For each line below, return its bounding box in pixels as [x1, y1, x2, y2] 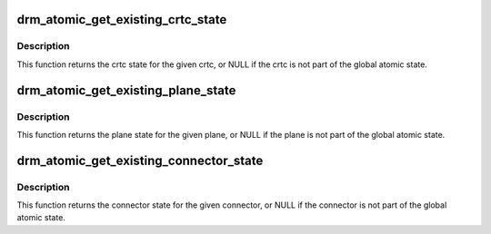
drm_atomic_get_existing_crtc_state [16, 12, 227, 27]
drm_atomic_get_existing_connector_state [16, 152, 264, 168]
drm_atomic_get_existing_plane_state [16, 83, 236, 98]
